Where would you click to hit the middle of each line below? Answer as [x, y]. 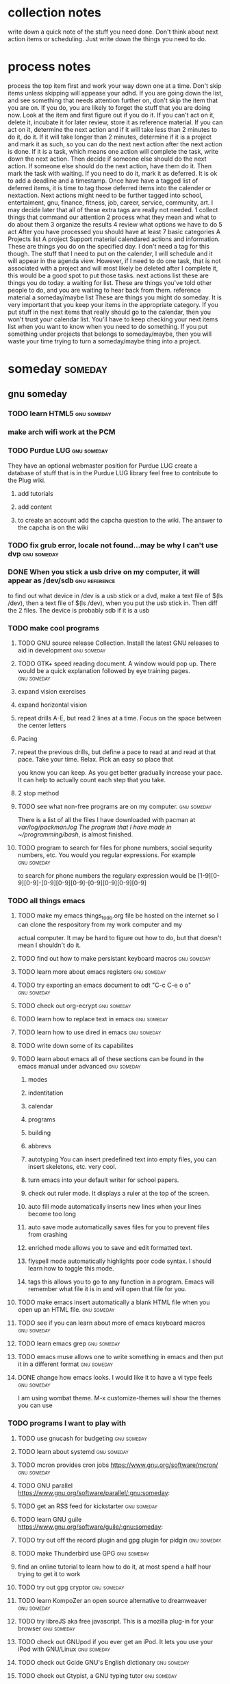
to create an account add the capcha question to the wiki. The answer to [120, 520]
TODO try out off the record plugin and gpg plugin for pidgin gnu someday [119, 1540]
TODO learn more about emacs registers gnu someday [92, 972]
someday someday [58, 369]
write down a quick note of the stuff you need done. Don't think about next [113, 32]
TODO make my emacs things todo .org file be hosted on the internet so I [118, 917]
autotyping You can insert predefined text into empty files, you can [122, 1159]
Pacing [27, 739]
